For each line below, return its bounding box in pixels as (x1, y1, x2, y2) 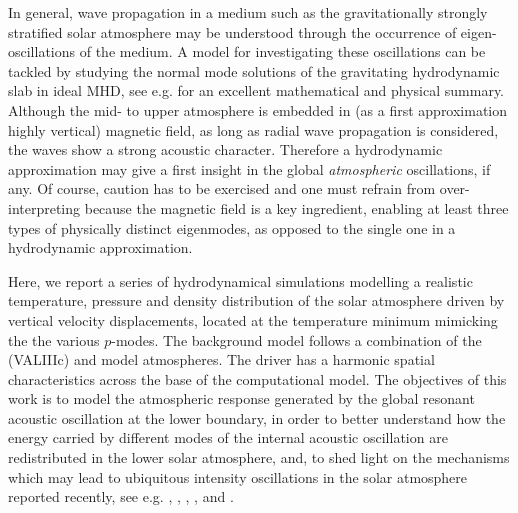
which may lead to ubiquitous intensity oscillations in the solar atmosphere (8, 466, 468, 487)
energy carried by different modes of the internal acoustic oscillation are (8, 427, 448, 448)
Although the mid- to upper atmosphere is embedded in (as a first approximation (8, 99, 508, 120)
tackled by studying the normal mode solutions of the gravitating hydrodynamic (8, 60, 500, 81)
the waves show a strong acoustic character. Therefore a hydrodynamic (8, 139, 443, 160)
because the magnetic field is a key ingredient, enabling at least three (84, 197, 509, 218)
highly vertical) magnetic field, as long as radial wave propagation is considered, (8, 119, 499, 140)
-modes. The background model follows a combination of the (111, 329, 482, 350)
